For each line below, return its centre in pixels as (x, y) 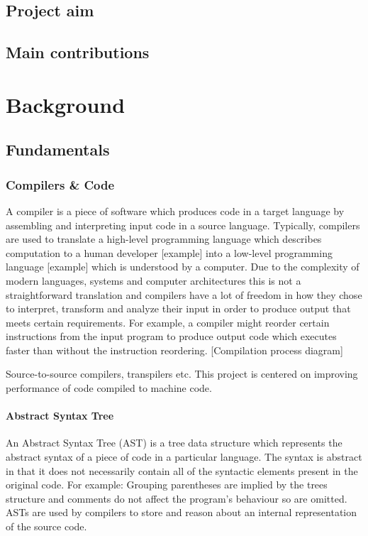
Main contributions (78, 52)
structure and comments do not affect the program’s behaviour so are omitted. (177, 498)
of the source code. (46, 526)
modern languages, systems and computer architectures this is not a (154, 280)
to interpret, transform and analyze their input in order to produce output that (178, 308)
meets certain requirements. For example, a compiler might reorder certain (168, 322)
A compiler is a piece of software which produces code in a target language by (175, 210)
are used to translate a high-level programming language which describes (164, 239)
